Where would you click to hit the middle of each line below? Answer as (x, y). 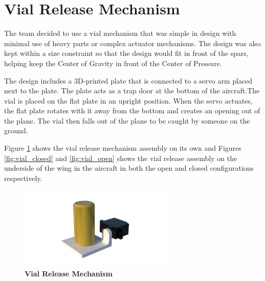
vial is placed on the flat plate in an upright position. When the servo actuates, (128, 100)
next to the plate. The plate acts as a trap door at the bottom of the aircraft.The (132, 91)
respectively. (23, 178)
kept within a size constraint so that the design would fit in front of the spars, (126, 53)
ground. (16, 131)
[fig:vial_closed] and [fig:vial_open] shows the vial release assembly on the (121, 158)
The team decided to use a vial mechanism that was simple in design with (120, 33)
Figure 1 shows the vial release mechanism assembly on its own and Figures (123, 148)
